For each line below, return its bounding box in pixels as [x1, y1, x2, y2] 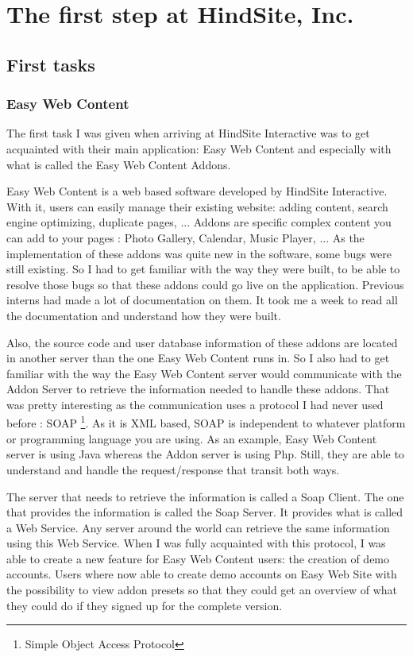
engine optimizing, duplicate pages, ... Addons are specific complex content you [6, 214, 392, 230]
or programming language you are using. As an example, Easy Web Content [6, 430, 377, 446]
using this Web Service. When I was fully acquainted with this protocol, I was [6, 535, 386, 551]
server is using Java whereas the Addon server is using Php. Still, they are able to [6, 446, 404, 462]
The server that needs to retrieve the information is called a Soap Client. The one [6, 488, 404, 504]
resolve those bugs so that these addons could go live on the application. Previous [6, 276, 404, 292]
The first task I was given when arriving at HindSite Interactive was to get [6, 125, 370, 141]
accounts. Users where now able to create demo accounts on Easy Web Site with [6, 566, 397, 582]
